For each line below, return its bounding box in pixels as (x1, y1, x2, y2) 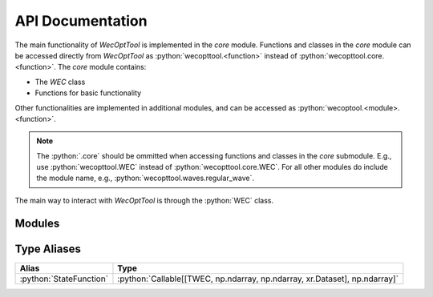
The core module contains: (57, 62, 147, 72)
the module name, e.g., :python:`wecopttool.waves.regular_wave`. (36, 173, 255, 183)
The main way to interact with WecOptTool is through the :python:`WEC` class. (14, 195, 274, 205)
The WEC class (34, 77, 86, 86)
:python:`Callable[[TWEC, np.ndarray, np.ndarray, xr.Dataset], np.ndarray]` (117, 273, 399, 284)
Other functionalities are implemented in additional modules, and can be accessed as (14, 102, 297, 112)
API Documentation (14, 12, 148, 30)
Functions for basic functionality (34, 88, 142, 98)
